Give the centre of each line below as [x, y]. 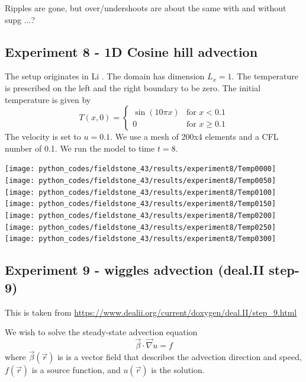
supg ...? [20, 19]
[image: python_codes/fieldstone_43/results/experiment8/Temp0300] [141, 239]
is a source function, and [76, 370]
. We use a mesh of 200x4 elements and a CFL [194, 137]
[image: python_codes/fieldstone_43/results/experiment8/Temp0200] [141, 215]
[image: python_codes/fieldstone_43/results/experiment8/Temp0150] [141, 204]
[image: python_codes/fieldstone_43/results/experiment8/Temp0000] [141, 169]
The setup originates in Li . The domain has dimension [105, 76]
